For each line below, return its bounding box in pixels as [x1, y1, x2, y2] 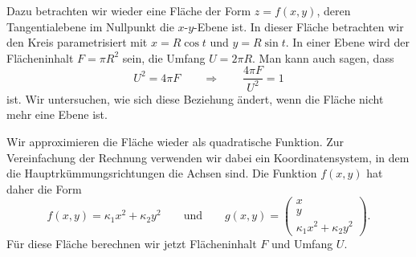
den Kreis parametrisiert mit [6, 34, 148, 51]
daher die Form [6, 180, 82, 197]
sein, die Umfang [122, 49, 206, 66]
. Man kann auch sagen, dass [252, 49, 394, 66]
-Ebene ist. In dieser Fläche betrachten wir [194, 18, 404, 35]
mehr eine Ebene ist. [6, 106, 108, 123]
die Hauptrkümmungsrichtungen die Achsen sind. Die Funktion [6, 165, 317, 182]
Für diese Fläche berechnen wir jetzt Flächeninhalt [6, 235, 257, 252]
